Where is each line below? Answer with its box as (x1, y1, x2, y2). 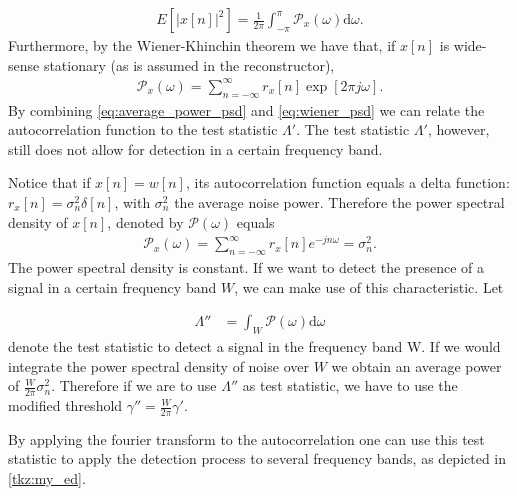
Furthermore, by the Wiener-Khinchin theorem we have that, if (8, 35, 396, 56)
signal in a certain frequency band (8, 276, 217, 297)
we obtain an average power (331, 355, 502, 376)
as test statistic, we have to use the (242, 375, 458, 396)
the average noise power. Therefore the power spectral (174, 191, 505, 212)
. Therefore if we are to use (51, 375, 217, 396)
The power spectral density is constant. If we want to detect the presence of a (8, 257, 485, 278)
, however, (427, 119, 490, 140)
